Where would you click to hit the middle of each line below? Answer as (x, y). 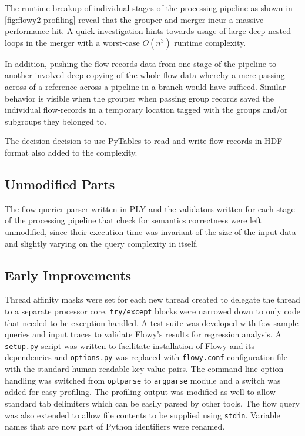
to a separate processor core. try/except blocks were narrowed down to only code (153, 311)
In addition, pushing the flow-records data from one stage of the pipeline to (140, 63)
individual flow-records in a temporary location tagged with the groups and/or (146, 110)
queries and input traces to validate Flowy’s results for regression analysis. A (143, 334)
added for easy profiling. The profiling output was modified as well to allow (140, 392)
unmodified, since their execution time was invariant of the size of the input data (150, 231)
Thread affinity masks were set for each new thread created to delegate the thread (152, 299)
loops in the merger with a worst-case (72, 42)
